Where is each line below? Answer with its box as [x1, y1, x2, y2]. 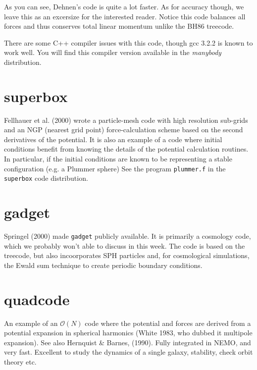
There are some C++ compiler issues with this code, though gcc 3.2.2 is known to [4, 37, 253, 48]
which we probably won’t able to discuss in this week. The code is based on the [4, 240, 245, 251]
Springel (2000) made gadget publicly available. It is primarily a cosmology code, [4, 231, 251, 241]
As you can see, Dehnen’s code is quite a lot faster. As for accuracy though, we [4, 1, 244, 11]
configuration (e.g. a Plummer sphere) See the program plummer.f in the [4, 163, 226, 173]
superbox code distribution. [4, 173, 88, 183]
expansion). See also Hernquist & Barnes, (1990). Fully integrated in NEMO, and [4, 337, 251, 347]
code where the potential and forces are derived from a [85, 317, 251, 328]
